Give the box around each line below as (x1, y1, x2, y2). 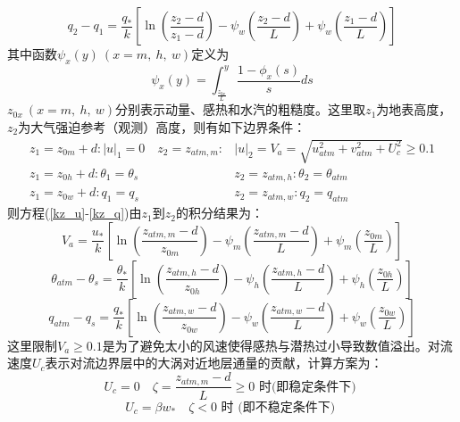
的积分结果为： (175, 203, 263, 222)
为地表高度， (376, 100, 452, 119)
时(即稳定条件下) (258, 380, 356, 393)
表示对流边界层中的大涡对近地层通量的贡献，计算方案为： (45, 353, 383, 372)
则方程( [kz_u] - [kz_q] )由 (7, 203, 142, 222)
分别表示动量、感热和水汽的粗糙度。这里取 (115, 100, 366, 119)
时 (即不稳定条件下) (221, 401, 336, 414)
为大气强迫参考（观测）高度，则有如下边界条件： (18, 117, 306, 136)
